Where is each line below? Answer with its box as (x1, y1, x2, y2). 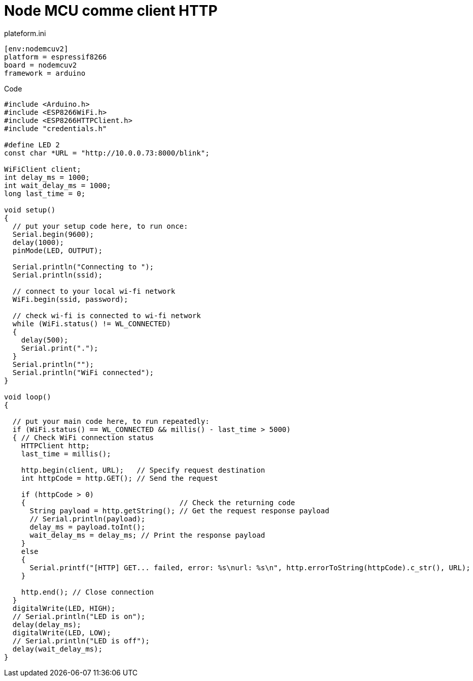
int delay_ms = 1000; (4, 173, 90, 181)
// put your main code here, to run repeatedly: (12, 417, 210, 425)
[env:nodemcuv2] (4, 44, 69, 53)
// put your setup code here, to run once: (12, 222, 188, 230)
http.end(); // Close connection (21, 587, 154, 596)
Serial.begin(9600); (12, 230, 94, 238)
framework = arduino (4, 69, 86, 77)
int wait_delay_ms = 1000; (4, 181, 111, 190)
